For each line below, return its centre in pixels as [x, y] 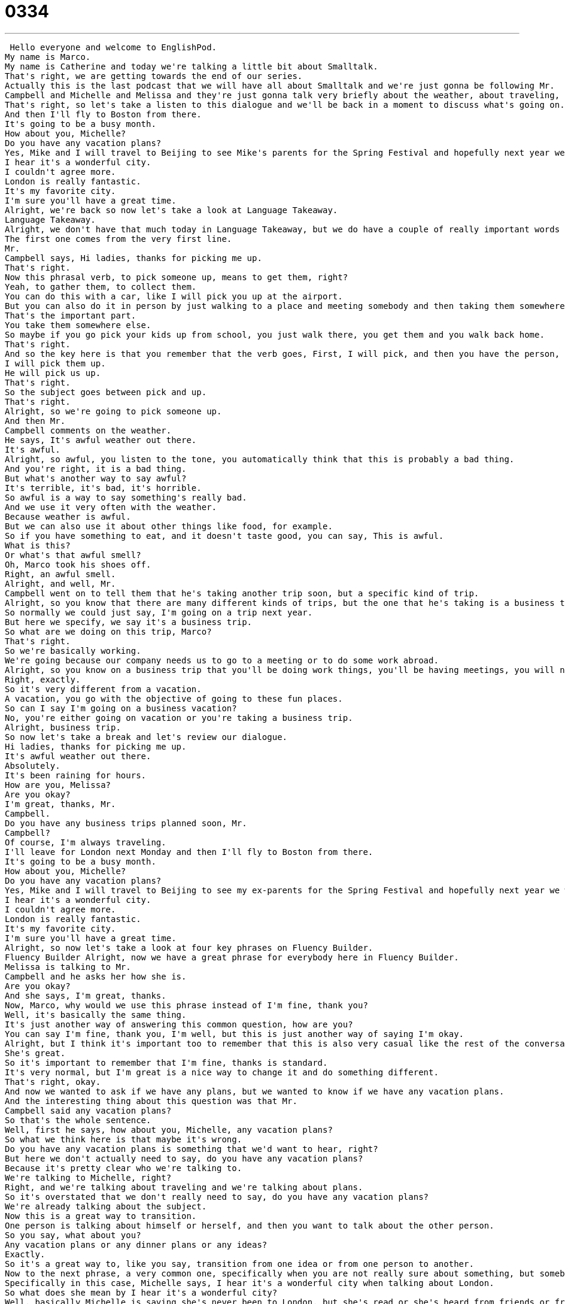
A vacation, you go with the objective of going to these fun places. [174, 698]
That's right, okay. [53, 1082]
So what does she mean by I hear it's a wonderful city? [141, 1292]
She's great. [35, 1053]
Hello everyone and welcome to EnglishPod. [113, 47]
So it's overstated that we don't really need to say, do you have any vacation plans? [217, 1197]
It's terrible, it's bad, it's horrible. [103, 488]
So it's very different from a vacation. [103, 689]
